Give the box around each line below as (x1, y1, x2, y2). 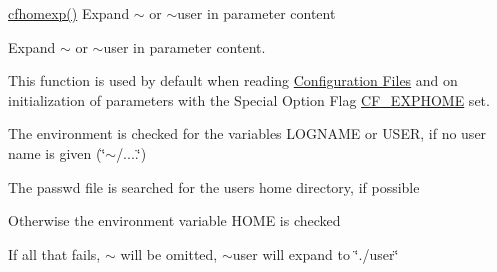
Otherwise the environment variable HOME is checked (8, 210, 341, 231)
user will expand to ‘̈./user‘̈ (232, 243, 399, 264)
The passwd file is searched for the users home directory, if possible (8, 176, 420, 197)
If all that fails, (8, 243, 101, 264)
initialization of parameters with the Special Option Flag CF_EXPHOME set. (8, 89, 490, 110)
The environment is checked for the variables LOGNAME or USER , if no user (8, 123, 487, 144)
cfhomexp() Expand (8, 3, 130, 23)
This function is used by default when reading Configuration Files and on (8, 70, 458, 91)
